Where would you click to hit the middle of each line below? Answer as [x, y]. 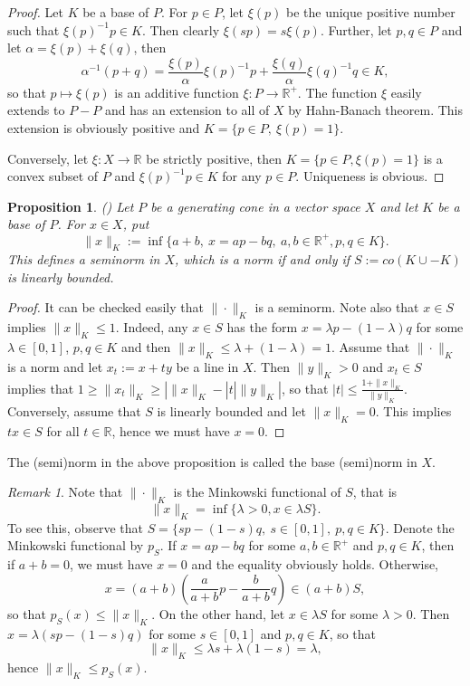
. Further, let [356, 29]
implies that [41, 388]
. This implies [413, 411]
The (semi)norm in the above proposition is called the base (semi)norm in [212, 461]
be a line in [207, 366]
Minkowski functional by [76, 545]
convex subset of [53, 176]
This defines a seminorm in [84, 259]
